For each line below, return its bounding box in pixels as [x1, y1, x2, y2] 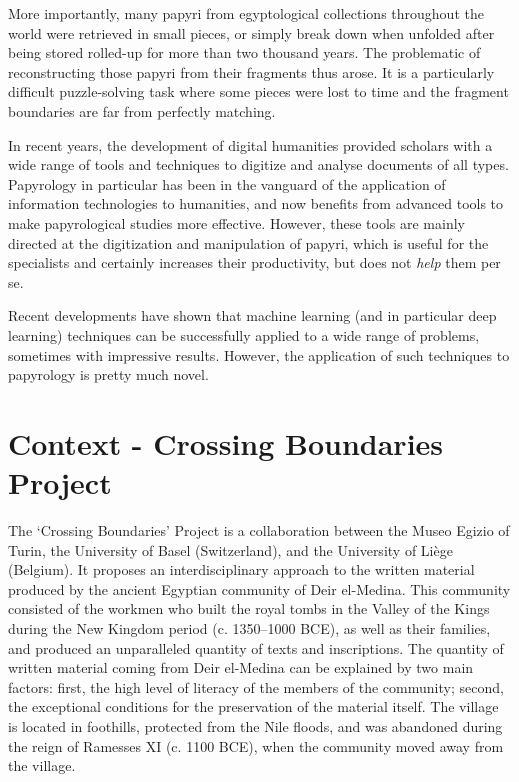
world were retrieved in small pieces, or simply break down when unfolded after [8, 22, 495, 43]
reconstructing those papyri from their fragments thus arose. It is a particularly [8, 61, 495, 82]
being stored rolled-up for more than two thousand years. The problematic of [8, 42, 481, 63]
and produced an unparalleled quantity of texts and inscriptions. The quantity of [8, 637, 504, 658]
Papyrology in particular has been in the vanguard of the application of [8, 173, 446, 194]
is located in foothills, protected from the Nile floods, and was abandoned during [8, 715, 503, 736]
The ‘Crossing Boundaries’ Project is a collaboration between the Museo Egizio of [8, 520, 510, 540]
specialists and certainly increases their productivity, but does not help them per [8, 252, 501, 273]
